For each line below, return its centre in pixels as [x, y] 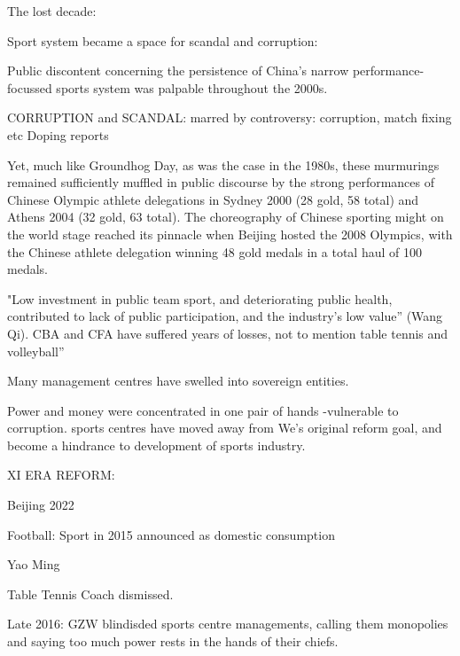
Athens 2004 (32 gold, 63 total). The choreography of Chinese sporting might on [226, 217]
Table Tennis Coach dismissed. [90, 594]
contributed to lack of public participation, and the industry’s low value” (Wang [225, 316]
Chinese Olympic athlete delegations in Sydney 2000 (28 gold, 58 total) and [213, 199]
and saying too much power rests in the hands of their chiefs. [173, 641]
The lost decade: [52, 11]
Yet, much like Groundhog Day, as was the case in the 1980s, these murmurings [223, 164]
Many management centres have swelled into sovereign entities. [178, 381]
